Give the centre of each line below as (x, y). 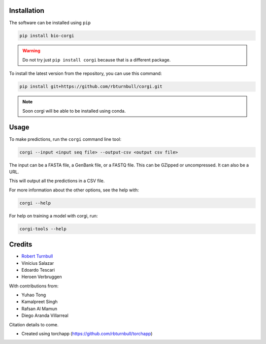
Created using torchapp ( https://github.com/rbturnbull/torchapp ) (87, 334)
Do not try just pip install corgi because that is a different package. (97, 60)
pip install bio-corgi (47, 35)
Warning (31, 51)
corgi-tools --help (43, 229)
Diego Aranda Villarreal (45, 315)
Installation (27, 11)
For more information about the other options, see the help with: (74, 190)
